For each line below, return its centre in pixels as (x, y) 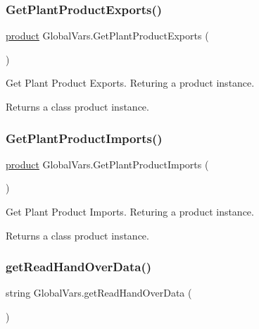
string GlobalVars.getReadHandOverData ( (99, 293)
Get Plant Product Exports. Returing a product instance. (130, 83)
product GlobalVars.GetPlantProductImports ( (107, 164)
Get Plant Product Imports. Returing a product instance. (130, 211)
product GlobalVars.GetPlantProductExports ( (107, 36)
